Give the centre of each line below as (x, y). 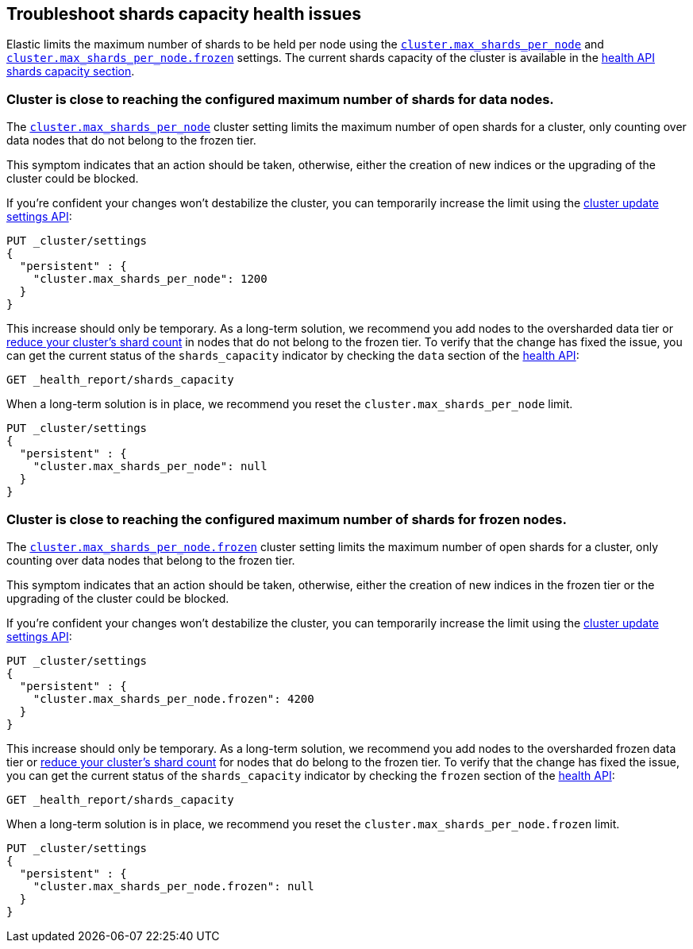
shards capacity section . (71, 71)
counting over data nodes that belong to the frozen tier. (151, 560)
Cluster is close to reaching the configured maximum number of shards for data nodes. (280, 99)
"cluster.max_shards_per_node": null (150, 467)
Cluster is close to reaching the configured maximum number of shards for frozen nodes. (287, 519)
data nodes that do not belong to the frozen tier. (131, 141)
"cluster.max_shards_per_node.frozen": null (173, 886)
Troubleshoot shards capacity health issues (184, 14)
